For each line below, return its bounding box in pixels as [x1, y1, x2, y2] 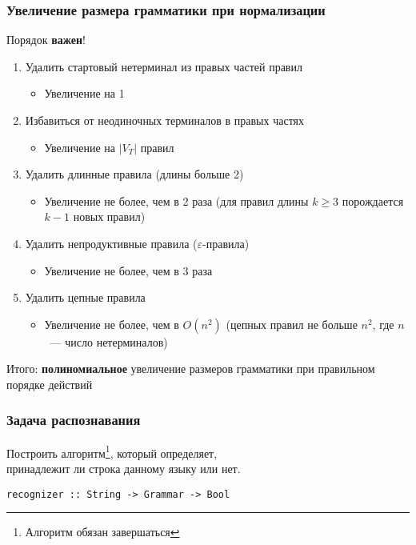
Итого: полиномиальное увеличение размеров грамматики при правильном [6, 360, 375, 377]
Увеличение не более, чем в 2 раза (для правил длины [44, 192, 309, 209]
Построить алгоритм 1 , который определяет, [6, 442, 218, 461]
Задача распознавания [6, 410, 141, 430]
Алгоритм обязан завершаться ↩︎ [25, 523, 180, 540]
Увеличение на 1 [44, 85, 125, 102]
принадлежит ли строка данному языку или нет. [6, 460, 241, 476]
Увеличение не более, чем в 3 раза [44, 262, 213, 279]
